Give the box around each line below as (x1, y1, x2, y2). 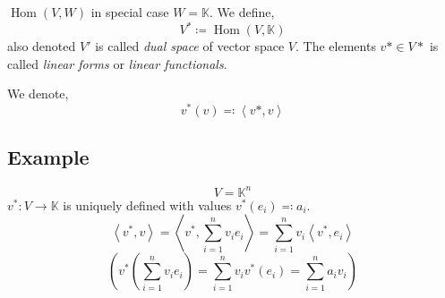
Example (7, 143, 90, 171)
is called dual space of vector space (95, 37, 285, 55)
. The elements (295, 37, 376, 55)
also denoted (7, 37, 76, 55)
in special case (90, 3, 169, 21)
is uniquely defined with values (63, 195, 232, 214)
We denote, (7, 84, 69, 103)
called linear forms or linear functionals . (7, 54, 227, 72)
